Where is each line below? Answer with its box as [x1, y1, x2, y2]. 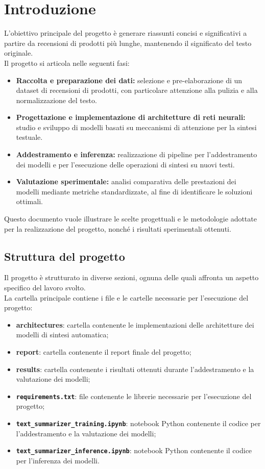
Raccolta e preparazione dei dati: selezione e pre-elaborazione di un [16, 75, 243, 85]
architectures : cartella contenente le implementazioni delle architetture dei [16, 319, 254, 330]
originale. [4, 47, 33, 58]
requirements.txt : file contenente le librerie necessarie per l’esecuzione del [16, 390, 252, 401]
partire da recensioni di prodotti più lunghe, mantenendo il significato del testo [4, 37, 252, 48]
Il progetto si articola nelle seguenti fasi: [4, 57, 130, 68]
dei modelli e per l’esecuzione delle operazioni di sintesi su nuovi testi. [16, 159, 235, 169]
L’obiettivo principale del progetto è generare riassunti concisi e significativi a [4, 28, 247, 38]
